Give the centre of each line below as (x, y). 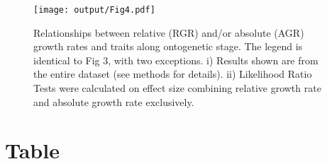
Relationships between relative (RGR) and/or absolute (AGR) (169, 32)
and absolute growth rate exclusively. (114, 101)
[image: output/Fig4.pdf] (94, 10)
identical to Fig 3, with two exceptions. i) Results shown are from (176, 60)
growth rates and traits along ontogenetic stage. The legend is (168, 46)
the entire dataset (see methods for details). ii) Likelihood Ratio (173, 74)
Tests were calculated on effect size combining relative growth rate (177, 88)
